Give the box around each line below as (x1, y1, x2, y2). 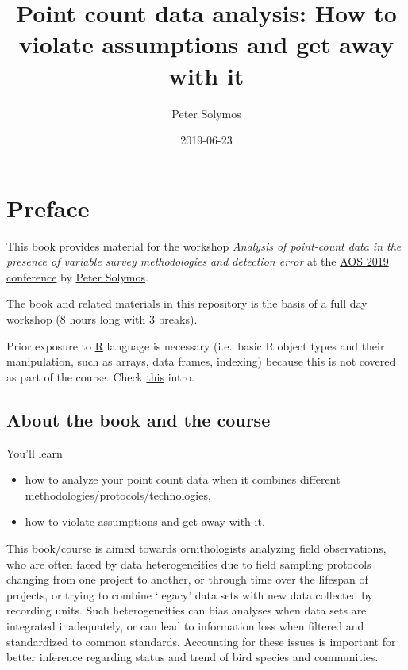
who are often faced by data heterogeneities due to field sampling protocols (6, 555, 371, 572)
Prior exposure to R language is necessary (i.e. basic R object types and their (6, 337, 385, 354)
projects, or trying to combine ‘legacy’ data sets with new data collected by (6, 586, 373, 603)
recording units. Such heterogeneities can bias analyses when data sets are (6, 602, 367, 618)
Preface (6, 191, 90, 224)
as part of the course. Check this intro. (6, 368, 194, 385)
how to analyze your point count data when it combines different (25, 471, 341, 488)
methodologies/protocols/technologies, (25, 486, 211, 503)
